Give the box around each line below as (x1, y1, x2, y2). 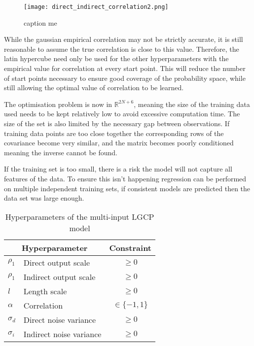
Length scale (23, 285, 67, 297)
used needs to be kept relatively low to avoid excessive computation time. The (4, 108, 240, 119)
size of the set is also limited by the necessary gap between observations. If (4, 118, 230, 128)
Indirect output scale (23, 271, 96, 282)
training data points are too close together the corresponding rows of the (4, 128, 224, 138)
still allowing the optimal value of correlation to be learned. (4, 82, 184, 93)
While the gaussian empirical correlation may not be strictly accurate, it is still (4, 34, 243, 44)
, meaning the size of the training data (134, 99, 250, 109)
